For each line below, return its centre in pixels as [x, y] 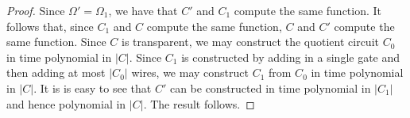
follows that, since [50, 26]
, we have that [143, 10]
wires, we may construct [190, 72]
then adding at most [56, 72]
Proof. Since [36, 10]
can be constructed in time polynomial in [270, 88]
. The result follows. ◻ [199, 103]
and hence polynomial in [66, 103]
